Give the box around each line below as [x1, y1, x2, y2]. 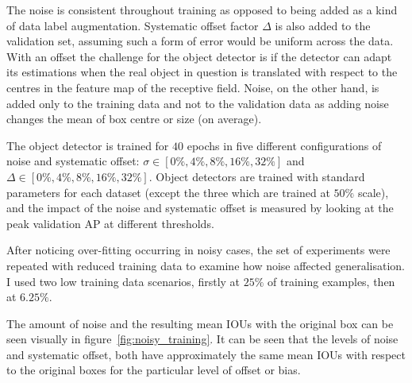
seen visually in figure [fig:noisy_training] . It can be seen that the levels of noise [6, 331, 399, 347]
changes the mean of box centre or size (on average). [6, 110, 262, 127]
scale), [357, 184, 389, 200]
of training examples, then [268, 273, 395, 289]
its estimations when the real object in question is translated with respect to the [6, 64, 398, 80]
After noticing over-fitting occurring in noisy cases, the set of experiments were [6, 242, 391, 258]
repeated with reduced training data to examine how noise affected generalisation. [6, 257, 405, 273]
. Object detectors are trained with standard [148, 168, 365, 184]
